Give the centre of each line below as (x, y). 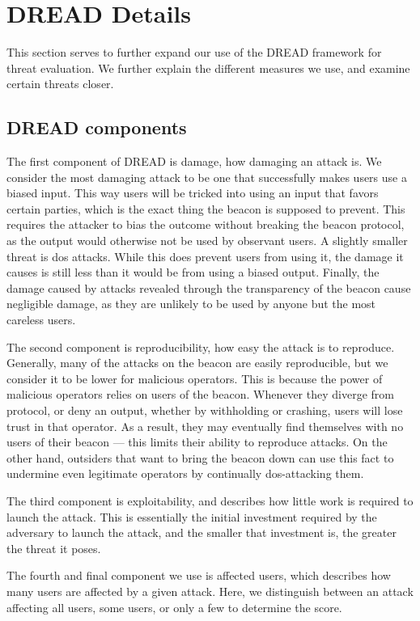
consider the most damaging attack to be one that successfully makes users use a (207, 177)
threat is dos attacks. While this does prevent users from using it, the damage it (205, 256)
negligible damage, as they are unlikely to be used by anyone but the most (191, 304)
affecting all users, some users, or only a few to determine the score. (174, 607)
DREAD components (97, 127)
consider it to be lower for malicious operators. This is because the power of (195, 378)
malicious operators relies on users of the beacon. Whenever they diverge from (200, 394)
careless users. (41, 320)
